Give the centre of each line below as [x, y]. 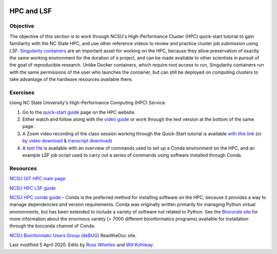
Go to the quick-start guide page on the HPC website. [79, 112]
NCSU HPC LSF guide [33, 188]
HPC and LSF [31, 11]
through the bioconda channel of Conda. [52, 226]
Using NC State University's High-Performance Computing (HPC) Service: [88, 103]
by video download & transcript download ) [67, 141]
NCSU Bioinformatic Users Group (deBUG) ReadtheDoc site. [73, 235]
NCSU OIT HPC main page [38, 179]
